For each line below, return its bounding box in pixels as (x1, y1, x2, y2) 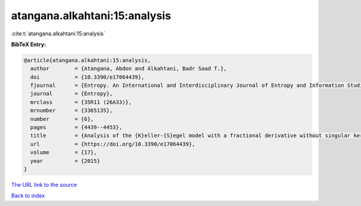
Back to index (11, 192, 45, 199)
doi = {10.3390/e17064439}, (30, 74, 144, 80)
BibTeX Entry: (11, 41, 46, 48)
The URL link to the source (11, 181, 78, 188)
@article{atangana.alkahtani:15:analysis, (23, 57, 151, 63)
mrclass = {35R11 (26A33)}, (30, 99, 132, 105)
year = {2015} (30, 157, 100, 164)
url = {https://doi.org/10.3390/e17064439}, (30, 141, 196, 147)
